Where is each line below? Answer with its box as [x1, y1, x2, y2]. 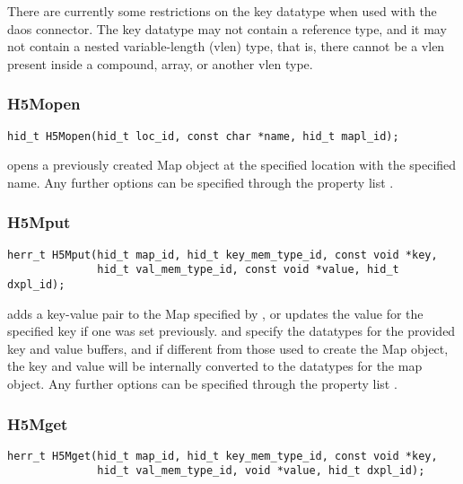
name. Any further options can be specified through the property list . [7, 172, 394, 191]
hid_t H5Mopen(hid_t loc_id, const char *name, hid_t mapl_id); [7, 129, 399, 143]
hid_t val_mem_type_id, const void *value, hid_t [97, 263, 399, 277]
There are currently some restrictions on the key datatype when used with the [7, 2, 437, 20]
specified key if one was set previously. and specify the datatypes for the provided [7, 321, 456, 340]
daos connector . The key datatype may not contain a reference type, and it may [7, 19, 447, 38]
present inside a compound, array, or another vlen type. [7, 54, 313, 73]
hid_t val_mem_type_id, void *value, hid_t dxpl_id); [97, 464, 425, 478]
